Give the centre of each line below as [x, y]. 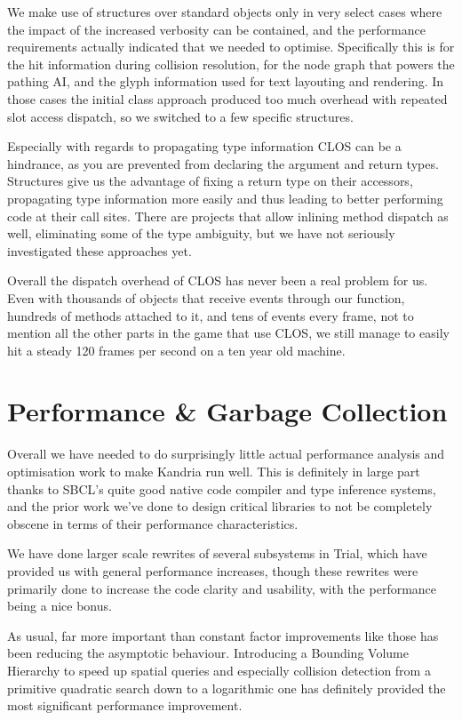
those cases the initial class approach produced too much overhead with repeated [227, 98]
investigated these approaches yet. [100, 250]
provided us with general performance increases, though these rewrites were [213, 570]
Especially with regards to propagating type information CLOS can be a [204, 146]
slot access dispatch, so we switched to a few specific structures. [180, 116]
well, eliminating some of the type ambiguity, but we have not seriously [201, 233]
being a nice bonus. [60, 606]
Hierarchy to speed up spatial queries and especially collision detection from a [219, 670]
